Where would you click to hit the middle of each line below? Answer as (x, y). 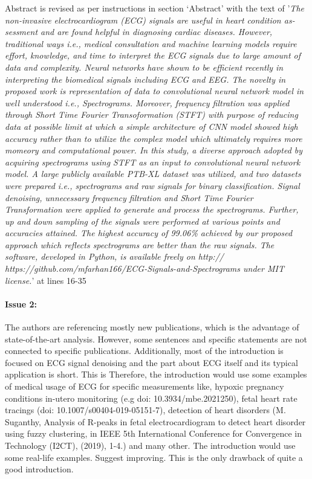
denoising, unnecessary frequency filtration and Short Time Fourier (129, 197)
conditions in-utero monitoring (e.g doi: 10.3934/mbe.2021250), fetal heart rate (151, 398)
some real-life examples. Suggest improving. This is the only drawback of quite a (154, 457)
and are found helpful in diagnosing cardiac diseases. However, (157, 32)
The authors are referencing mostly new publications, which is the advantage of (152, 327)
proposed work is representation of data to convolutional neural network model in (154, 91)
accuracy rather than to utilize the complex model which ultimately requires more (154, 138)
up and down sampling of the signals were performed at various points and (142, 221)
